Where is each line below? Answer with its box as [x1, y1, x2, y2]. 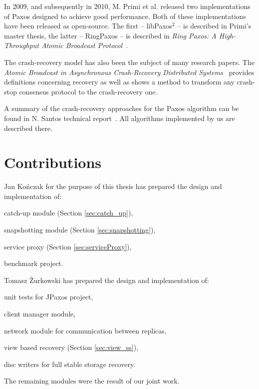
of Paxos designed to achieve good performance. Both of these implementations [4, 10, 246, 21]
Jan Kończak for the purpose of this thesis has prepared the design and [4, 181, 222, 191]
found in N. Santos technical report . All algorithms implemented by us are [4, 112, 235, 123]
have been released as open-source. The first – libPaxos [4, 20, 173, 31]
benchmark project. [4, 258, 63, 268]
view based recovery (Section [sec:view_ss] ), [4, 342, 139, 352]
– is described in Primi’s [177, 20, 252, 31]
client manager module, [4, 308, 76, 318]
